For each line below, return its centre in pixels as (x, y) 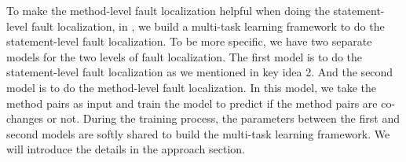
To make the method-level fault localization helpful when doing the (168, 10)
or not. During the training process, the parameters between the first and (223, 118)
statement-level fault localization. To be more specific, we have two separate (189, 41)
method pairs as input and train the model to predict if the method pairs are (192, 103)
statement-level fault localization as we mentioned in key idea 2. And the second (200, 72)
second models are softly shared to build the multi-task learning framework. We (198, 133)
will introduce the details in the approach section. (126, 149)
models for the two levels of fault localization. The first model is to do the (185, 56)
